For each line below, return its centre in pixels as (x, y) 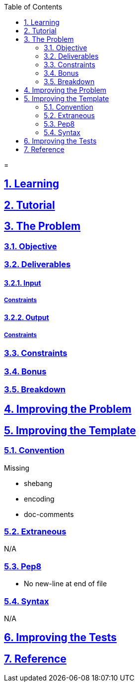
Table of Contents (33, 7)
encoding (39, 499)
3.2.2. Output (27, 318)
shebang (38, 483)
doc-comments (49, 514)
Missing (17, 468)
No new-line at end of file (66, 584)
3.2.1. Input (23, 283)
